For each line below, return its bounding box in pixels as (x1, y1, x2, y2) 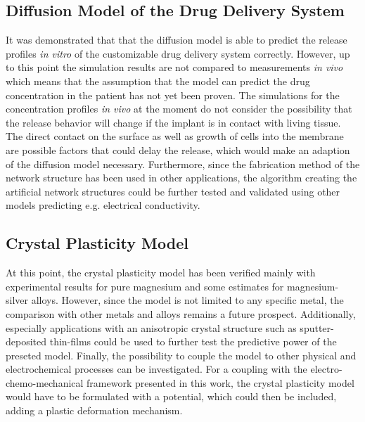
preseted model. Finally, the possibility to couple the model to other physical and (6, 347, 357, 362)
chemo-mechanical (6, 375, 84, 390)
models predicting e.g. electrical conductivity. (6, 198, 200, 212)
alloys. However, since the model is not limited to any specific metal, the (31, 293, 344, 307)
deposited (6, 334, 47, 349)
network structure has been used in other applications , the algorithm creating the (6, 170, 357, 185)
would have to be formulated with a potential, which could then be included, (6, 389, 337, 404)
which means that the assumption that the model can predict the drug (6, 73, 310, 88)
